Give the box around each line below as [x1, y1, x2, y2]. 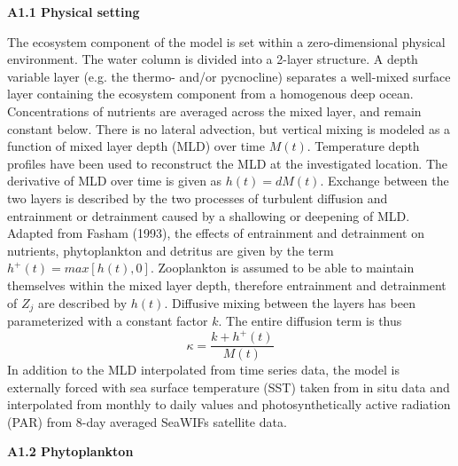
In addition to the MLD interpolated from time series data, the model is [7, 360, 400, 379]
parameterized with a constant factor [7, 311, 208, 329]
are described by [38, 293, 128, 312]
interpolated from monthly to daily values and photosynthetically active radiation [7, 395, 451, 414]
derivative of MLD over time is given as [7, 171, 222, 190]
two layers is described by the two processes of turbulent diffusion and [7, 188, 388, 207]
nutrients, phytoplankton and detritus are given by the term [7, 241, 334, 259]
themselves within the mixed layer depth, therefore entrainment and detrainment [7, 275, 446, 294]
